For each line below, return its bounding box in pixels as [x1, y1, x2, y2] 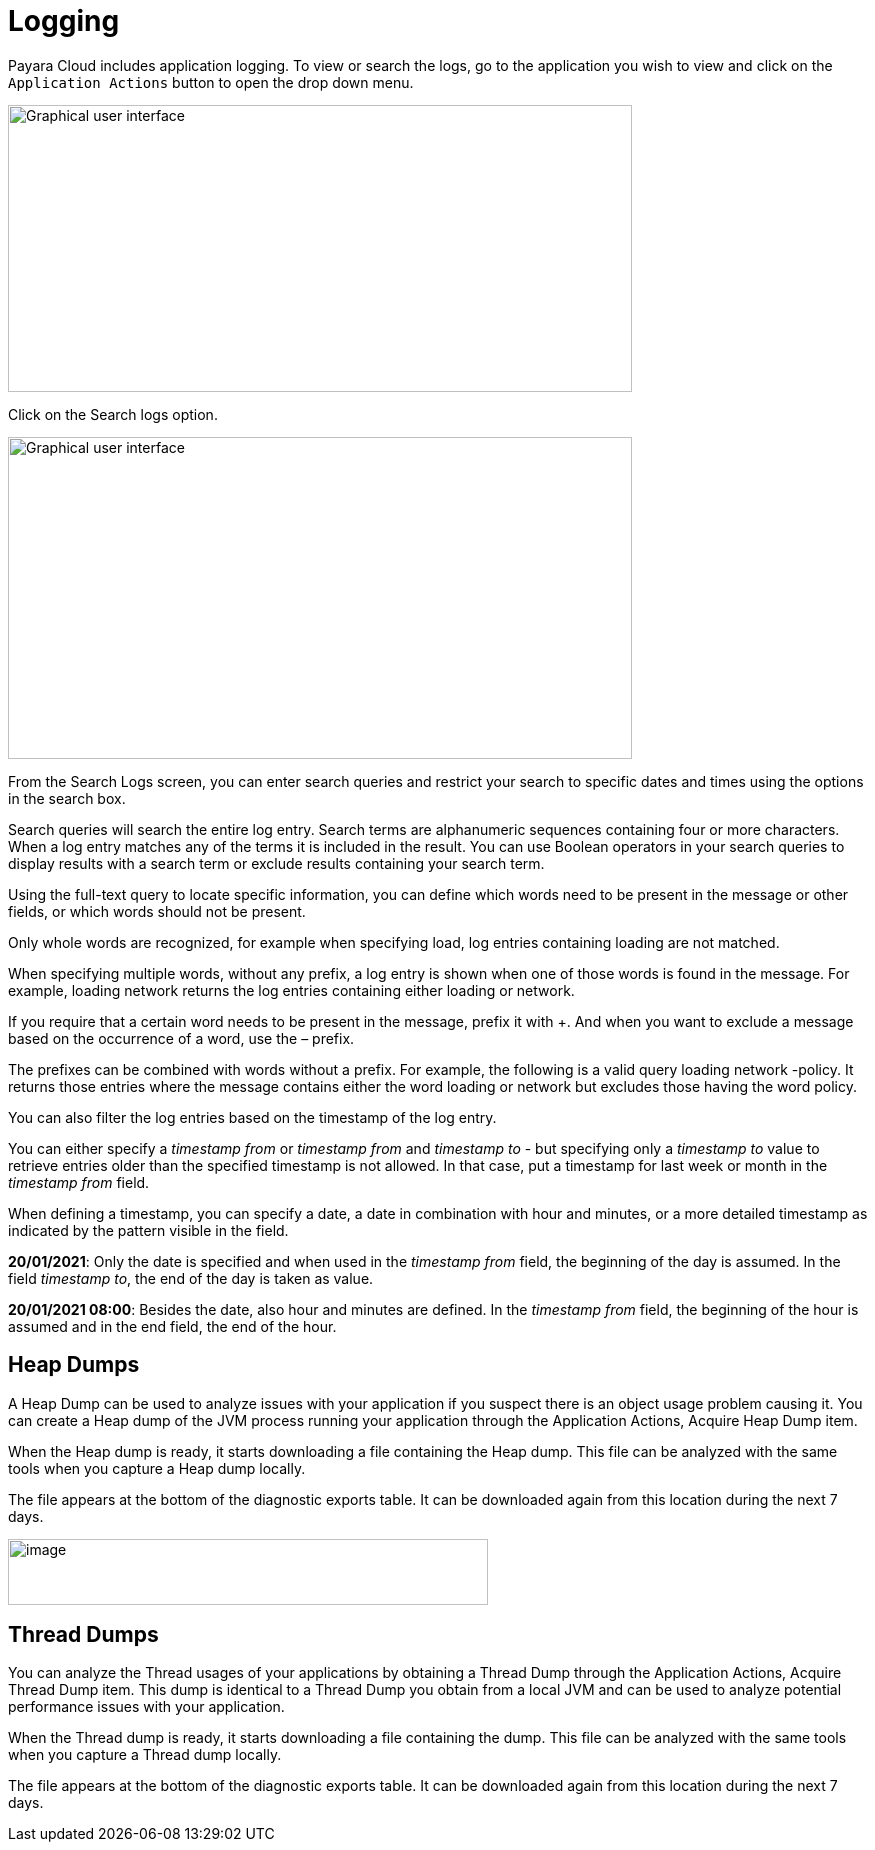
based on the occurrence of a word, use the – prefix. [8, 1029, 355, 1047]
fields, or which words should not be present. [8, 902, 306, 920]
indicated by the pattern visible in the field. [8, 1221, 289, 1239]
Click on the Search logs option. [8, 405, 218, 423]
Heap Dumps [8, 1352, 140, 1378]
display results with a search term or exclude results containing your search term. [8, 854, 545, 872]
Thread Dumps [8, 1622, 159, 1648]
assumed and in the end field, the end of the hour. [8, 1317, 337, 1335]
